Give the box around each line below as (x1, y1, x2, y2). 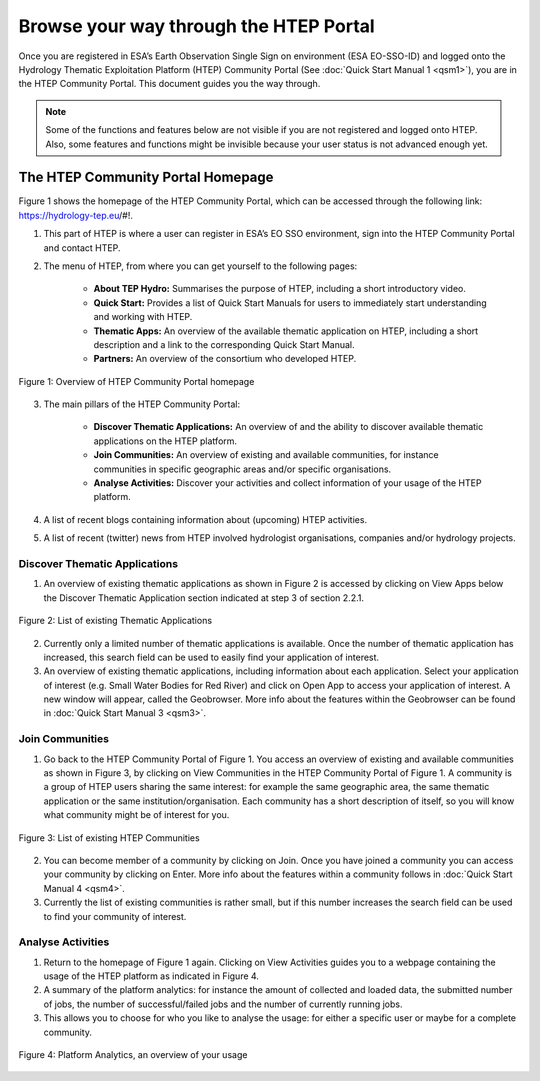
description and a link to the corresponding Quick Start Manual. (93, 338, 355, 350)
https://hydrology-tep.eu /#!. (18, 209, 134, 221)
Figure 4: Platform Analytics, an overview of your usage (18, 1049, 248, 1061)
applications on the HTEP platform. (93, 435, 238, 447)
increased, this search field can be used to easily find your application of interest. (43, 651, 380, 663)
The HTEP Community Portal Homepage (18, 169, 274, 186)
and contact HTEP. (43, 241, 121, 254)
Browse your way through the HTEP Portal (18, 15, 375, 37)
